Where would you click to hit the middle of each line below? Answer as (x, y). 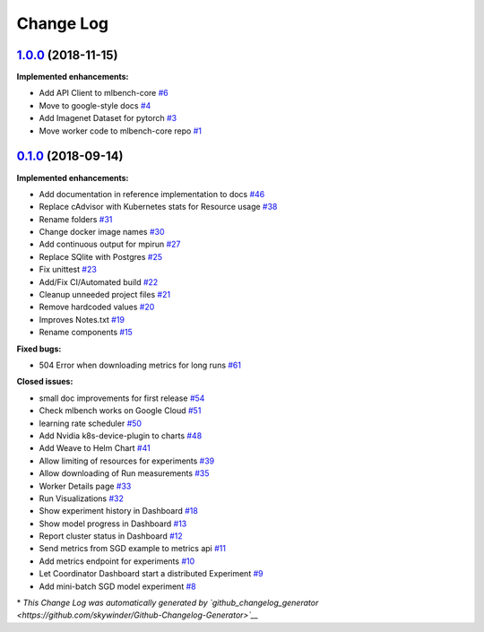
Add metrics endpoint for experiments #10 (117, 561)
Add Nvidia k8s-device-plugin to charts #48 (121, 436)
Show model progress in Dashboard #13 (113, 524)
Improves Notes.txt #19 (82, 319)
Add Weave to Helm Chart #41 (95, 448)
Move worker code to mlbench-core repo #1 (120, 131)
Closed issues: (45, 382)
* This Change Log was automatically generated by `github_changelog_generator (168, 603)
